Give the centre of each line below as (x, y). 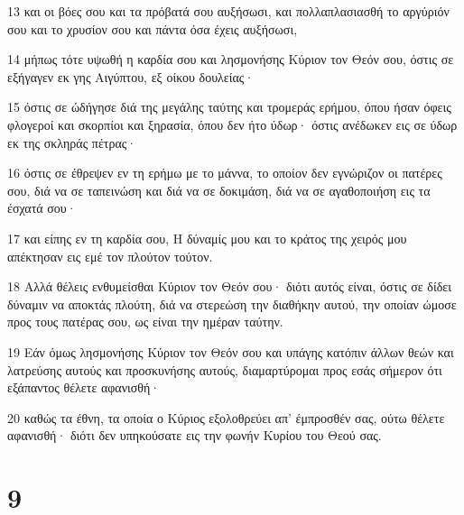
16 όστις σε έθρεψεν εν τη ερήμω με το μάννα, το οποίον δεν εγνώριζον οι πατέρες (225, 173)
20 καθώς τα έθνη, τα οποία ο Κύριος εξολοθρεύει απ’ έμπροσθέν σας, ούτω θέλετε (226, 417)
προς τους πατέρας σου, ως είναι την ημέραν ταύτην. (145, 322)
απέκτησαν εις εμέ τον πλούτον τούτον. (110, 256)
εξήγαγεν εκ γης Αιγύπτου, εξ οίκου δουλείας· (131, 76)
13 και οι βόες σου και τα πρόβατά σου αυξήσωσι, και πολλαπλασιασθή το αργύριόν (228, 11)
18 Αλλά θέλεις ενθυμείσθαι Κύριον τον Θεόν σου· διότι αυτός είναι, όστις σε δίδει (229, 286)
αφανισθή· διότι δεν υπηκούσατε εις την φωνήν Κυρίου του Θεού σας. (195, 435)
